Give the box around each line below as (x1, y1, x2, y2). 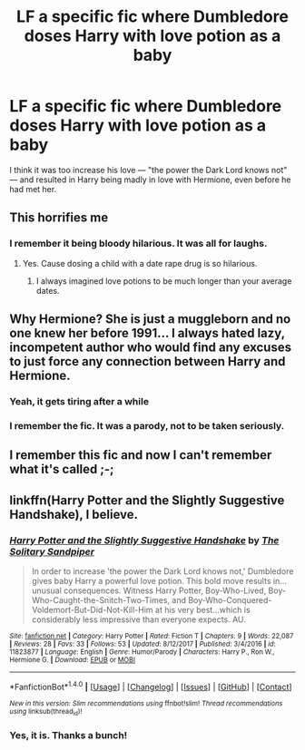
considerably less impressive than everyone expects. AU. (31, 614, 247, 625)
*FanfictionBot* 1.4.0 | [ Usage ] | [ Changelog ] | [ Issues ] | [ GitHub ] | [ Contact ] (9, 679, 292, 692)
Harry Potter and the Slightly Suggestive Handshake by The (9, 533, 280, 546)
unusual (31, 585, 62, 596)
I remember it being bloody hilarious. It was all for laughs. (9, 238, 268, 250)
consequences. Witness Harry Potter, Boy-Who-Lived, (63, 585, 267, 596)
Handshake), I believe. (9, 506, 139, 522)
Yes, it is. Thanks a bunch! (9, 728, 128, 741)
